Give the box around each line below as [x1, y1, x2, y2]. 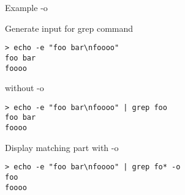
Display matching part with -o [5, 141, 119, 153]
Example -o [5, 1, 48, 13]
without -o [5, 81, 44, 94]
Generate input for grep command [5, 21, 134, 34]
